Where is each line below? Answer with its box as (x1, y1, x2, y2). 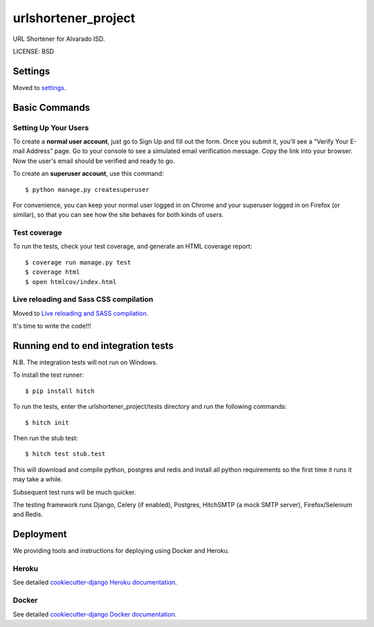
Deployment (12, 529, 67, 540)
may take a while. (12, 475, 63, 484)
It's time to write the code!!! (12, 322, 91, 330)
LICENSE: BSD (12, 47, 55, 55)
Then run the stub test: (12, 434, 78, 443)
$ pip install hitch (25, 387, 95, 395)
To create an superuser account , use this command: (12, 170, 164, 178)
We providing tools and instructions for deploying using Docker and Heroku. (12, 547, 230, 555)
